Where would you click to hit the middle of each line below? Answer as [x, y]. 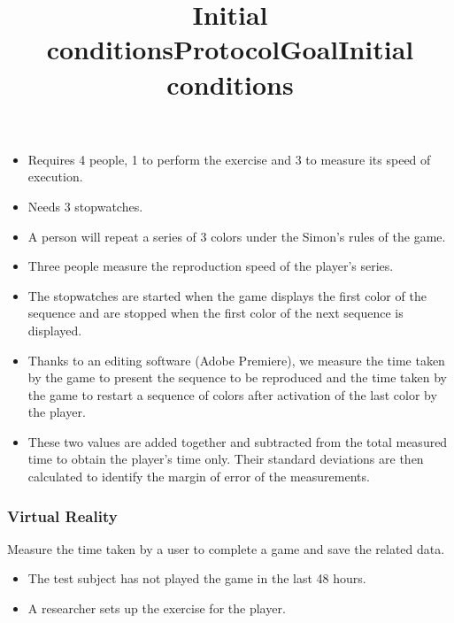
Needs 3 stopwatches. [85, 206]
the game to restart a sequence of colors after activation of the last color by [232, 394]
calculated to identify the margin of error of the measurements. [199, 477]
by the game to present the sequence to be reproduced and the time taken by [237, 377]
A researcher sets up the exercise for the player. [157, 608]
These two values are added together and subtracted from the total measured [238, 441]
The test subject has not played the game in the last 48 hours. [197, 578]
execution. [55, 177]
